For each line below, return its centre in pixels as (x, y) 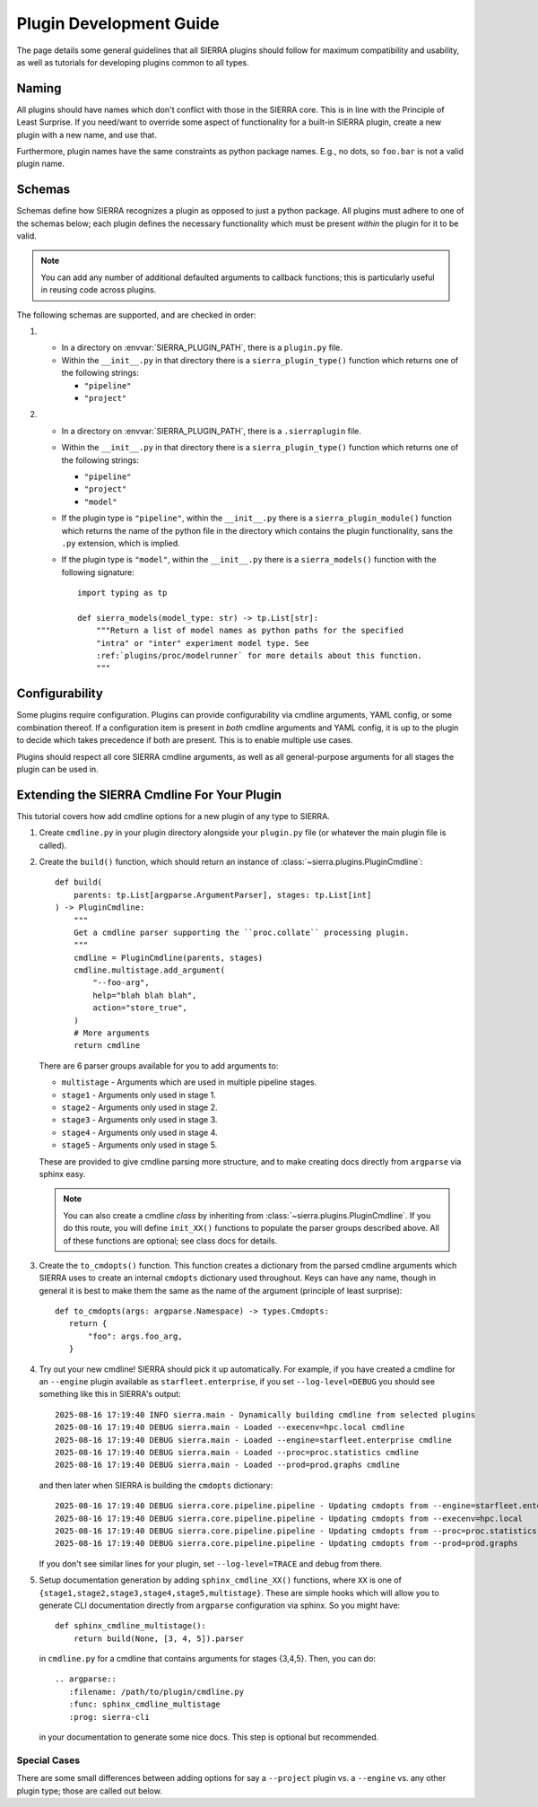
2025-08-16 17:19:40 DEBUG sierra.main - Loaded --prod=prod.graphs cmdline (228, 1465)
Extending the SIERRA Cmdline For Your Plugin (149, 794)
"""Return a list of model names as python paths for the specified (249, 631)
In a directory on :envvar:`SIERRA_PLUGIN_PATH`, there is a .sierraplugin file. (212, 431)
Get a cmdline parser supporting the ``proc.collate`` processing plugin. (241, 932)
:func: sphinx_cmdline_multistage (145, 1704)
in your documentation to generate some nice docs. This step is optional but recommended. (209, 1737)
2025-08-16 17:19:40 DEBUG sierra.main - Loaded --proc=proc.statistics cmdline (237, 1452)
